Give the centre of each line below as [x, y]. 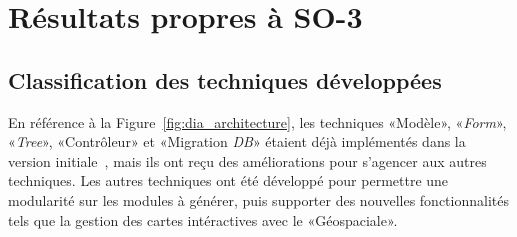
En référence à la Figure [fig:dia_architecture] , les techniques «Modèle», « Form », [257, 121]
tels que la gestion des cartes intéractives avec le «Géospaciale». [203, 219]
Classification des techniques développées [225, 79]
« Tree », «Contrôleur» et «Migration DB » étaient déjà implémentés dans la [237, 141]
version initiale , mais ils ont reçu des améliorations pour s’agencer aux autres [247, 160]
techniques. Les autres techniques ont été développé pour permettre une [228, 180]
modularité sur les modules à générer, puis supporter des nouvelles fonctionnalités [258, 199]
